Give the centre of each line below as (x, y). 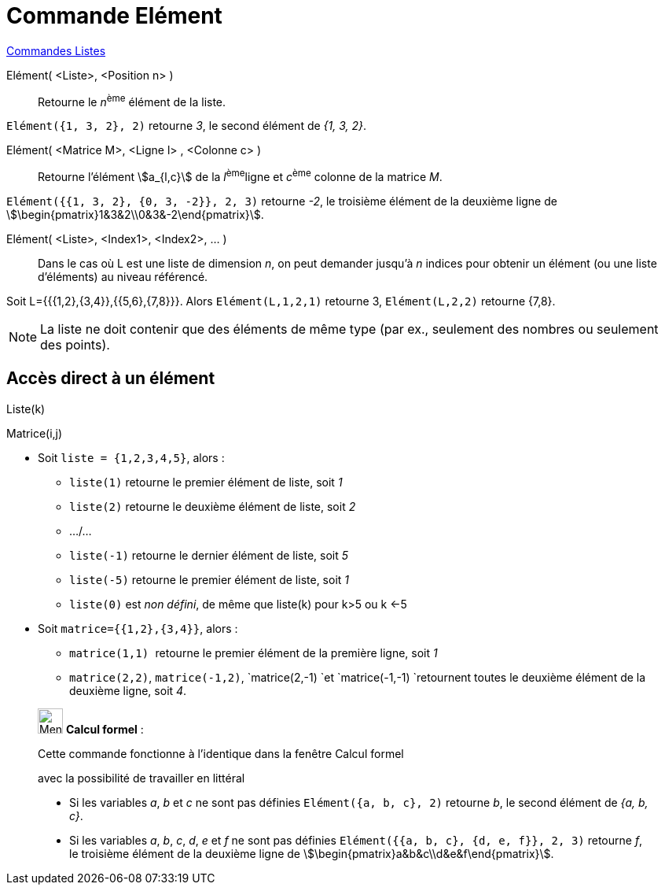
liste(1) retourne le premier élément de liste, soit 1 (206, 482)
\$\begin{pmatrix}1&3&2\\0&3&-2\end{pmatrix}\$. (135, 215)
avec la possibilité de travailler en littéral (141, 778)
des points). (75, 345)
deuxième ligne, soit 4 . (128, 690)
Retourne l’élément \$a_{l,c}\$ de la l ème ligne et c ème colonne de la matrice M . (240, 176)
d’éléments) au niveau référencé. (123, 277)
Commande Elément (114, 16)
